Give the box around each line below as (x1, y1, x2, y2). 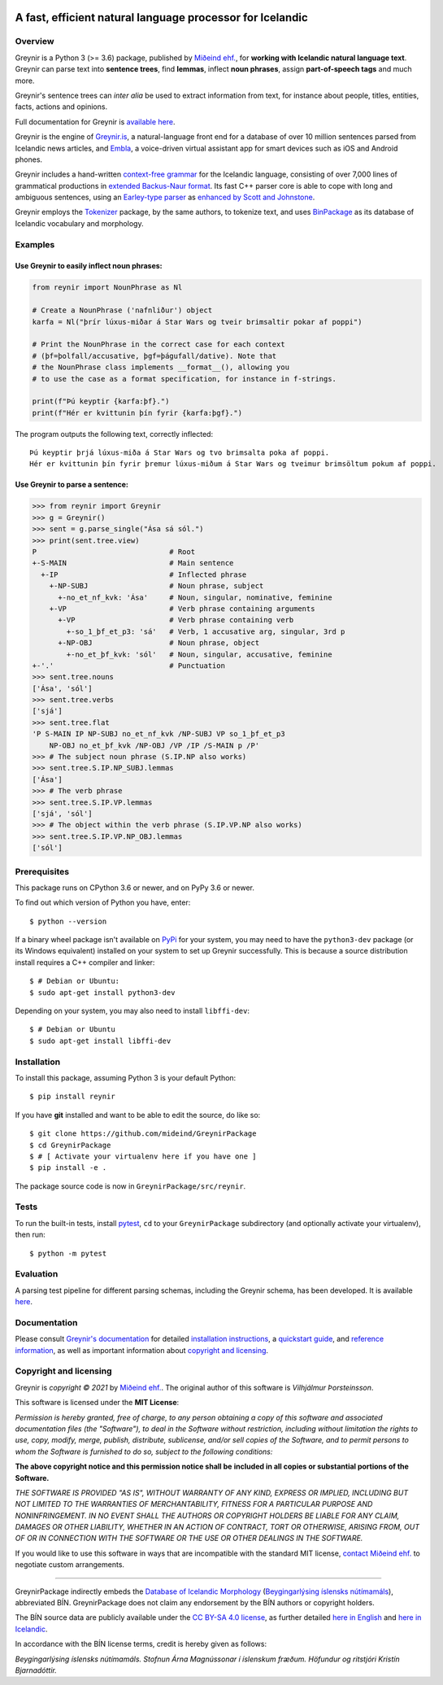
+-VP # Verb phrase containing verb (58, 615, 294, 625)
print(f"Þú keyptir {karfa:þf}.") (32, 397, 170, 406)
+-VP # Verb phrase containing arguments (49, 604, 315, 613)
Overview (15, 36, 54, 47)
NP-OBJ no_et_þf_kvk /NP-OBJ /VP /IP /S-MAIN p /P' (49, 740, 260, 750)
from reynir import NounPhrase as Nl (32, 283, 183, 292)
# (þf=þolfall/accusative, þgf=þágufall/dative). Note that (32, 351, 277, 360)
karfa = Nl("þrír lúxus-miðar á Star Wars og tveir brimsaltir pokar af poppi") (32, 317, 363, 326)
